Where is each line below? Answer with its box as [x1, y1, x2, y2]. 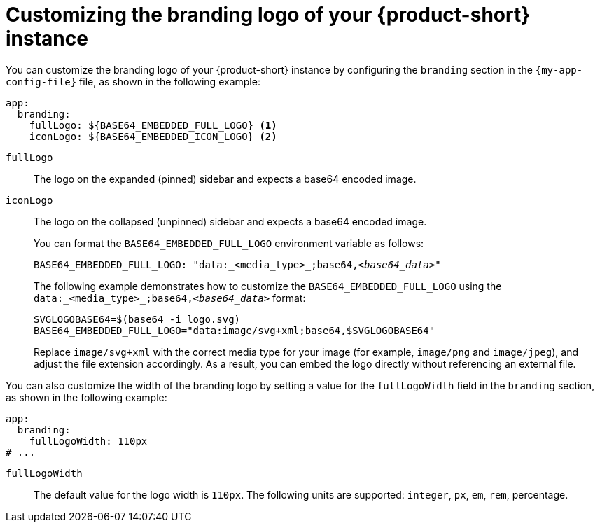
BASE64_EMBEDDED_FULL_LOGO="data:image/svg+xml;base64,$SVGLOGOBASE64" [34, 324, 435, 336]
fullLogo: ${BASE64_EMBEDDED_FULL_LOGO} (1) [29, 119, 277, 131]
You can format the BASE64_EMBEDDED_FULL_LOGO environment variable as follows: [34, 237, 424, 249]
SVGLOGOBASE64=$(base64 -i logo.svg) [34, 313, 241, 325]
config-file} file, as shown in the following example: [6, 75, 260, 88]
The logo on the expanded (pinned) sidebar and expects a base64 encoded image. [34, 172, 417, 185]
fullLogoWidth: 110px [29, 435, 148, 447]
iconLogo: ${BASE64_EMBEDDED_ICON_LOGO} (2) [29, 130, 277, 142]
